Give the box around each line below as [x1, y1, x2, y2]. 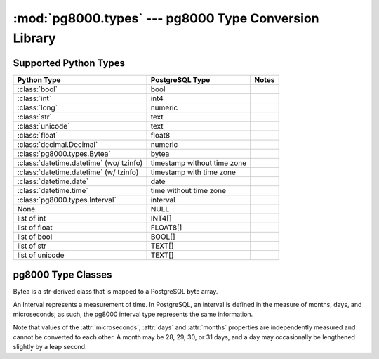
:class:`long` [17, 103, 58, 112]
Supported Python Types [13, 57, 126, 69]
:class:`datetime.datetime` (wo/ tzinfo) [17, 158, 143, 168]
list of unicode [17, 250, 65, 260]
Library [13, 30, 56, 46]
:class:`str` [17, 112, 52, 122]
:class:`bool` [17, 84, 58, 94]
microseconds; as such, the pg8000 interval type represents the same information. [13, 310, 253, 319]
